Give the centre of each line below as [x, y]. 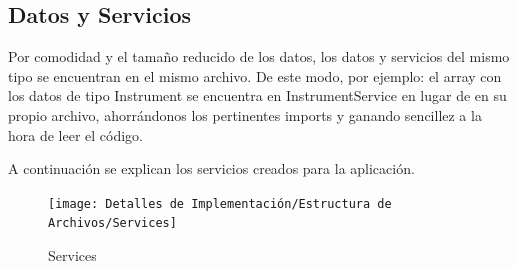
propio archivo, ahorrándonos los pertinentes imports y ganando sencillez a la [245, 114]
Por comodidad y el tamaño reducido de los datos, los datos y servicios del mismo [259, 56]
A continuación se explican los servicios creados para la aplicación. [211, 168]
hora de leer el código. [76, 134]
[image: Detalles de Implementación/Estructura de [220, 203]
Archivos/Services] [112, 223]
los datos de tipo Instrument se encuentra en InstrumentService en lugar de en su [257, 95]
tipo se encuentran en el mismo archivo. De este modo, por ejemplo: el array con [255, 75]
